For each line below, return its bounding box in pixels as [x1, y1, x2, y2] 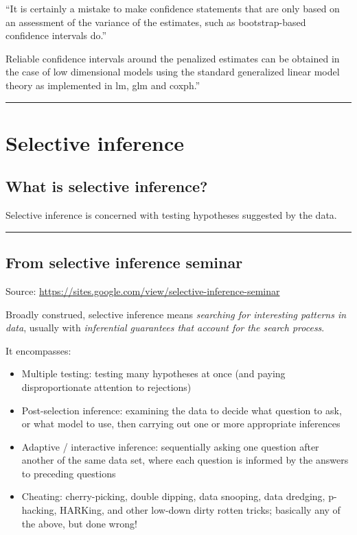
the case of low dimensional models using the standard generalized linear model [5, 64, 340, 79]
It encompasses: [5, 343, 71, 357]
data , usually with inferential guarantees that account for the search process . [5, 320, 325, 335]
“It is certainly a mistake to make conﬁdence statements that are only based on [5, 1, 340, 15]
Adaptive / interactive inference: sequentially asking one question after [21, 439, 319, 453]
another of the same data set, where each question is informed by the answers [21, 453, 349, 467]
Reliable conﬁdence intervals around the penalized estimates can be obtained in [5, 51, 340, 65]
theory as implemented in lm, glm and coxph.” [5, 78, 200, 92]
